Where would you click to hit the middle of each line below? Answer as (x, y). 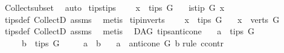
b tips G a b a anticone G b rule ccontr (123, 42)
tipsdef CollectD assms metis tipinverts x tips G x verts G (142, 19)
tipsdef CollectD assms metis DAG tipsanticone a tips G (129, 31)
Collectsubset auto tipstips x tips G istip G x (115, 7)
